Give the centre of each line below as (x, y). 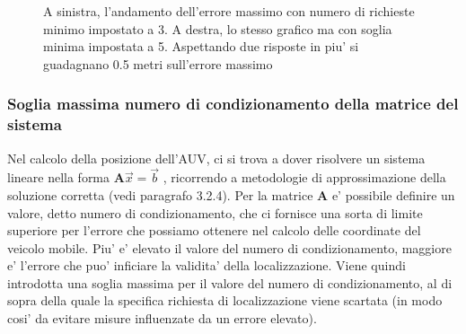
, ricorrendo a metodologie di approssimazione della (304, 177)
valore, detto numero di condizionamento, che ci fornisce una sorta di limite (215, 212)
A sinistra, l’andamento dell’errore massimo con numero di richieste (229, 11)
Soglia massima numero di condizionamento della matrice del (233, 104)
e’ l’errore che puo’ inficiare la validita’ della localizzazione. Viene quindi (207, 265)
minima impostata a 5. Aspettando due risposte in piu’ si (201, 46)
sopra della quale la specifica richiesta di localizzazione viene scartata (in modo (225, 300)
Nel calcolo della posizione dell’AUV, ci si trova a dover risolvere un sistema (216, 158)
